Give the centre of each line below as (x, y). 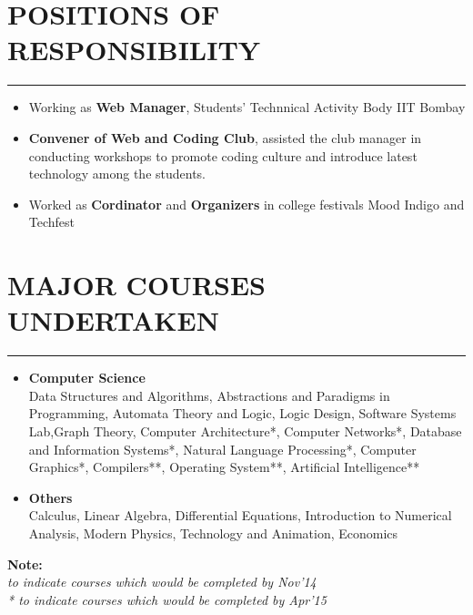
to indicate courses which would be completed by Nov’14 (162, 582)
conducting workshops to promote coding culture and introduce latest (223, 155)
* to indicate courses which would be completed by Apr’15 (167, 599)
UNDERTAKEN (113, 320)
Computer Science (87, 378)
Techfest (52, 222)
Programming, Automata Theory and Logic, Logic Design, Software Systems (242, 413)
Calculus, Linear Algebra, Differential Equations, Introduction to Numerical (240, 515)
